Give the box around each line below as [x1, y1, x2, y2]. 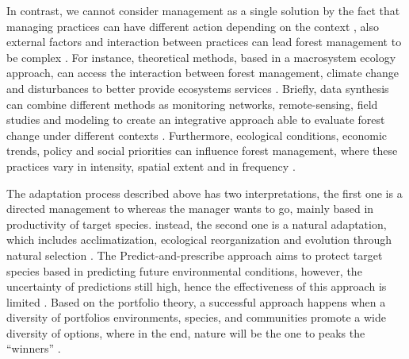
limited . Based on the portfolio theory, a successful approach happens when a [6, 293, 386, 310]
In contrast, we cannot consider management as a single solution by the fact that [6, 2, 400, 18]
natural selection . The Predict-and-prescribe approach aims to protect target [6, 246, 383, 263]
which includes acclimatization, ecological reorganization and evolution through [6, 231, 392, 248]
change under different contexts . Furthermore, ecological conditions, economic [6, 126, 388, 143]
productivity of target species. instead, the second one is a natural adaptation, [6, 215, 387, 232]
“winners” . [6, 340, 61, 357]
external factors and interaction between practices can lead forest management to [6, 33, 402, 50]
